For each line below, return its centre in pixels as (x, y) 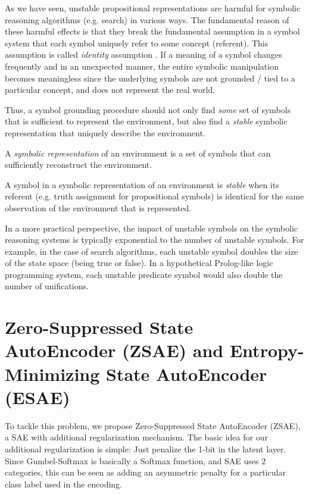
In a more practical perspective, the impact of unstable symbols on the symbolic (152, 228)
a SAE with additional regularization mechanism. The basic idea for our (136, 437)
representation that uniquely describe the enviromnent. (105, 132)
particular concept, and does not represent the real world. (110, 90)
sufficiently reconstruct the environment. (79, 165)
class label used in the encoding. (64, 484)
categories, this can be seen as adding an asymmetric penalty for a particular (145, 472)
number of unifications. (47, 286)
